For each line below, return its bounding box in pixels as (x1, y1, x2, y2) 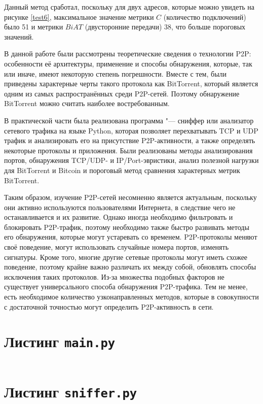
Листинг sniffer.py (4, 381, 137, 401)
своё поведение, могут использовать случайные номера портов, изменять (4, 242, 229, 252)
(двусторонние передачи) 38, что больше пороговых (85, 21, 246, 32)
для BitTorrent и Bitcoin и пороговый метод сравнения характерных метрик (4, 164, 240, 175)
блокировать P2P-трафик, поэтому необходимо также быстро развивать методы (4, 221, 249, 232)
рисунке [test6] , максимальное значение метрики (4, 11, 154, 22)
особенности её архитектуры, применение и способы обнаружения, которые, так (4, 58, 252, 69)
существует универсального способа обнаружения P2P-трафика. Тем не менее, (4, 281, 248, 292)
